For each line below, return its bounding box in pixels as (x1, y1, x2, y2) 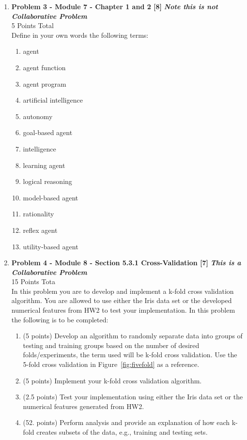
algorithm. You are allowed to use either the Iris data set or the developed (11, 295, 232, 305)
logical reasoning (23, 176, 72, 186)
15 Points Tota (11, 276, 55, 287)
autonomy (23, 111, 53, 121)
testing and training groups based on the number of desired (23, 340, 200, 350)
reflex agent (23, 225, 58, 235)
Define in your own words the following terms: (11, 30, 149, 40)
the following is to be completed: (11, 314, 108, 324)
